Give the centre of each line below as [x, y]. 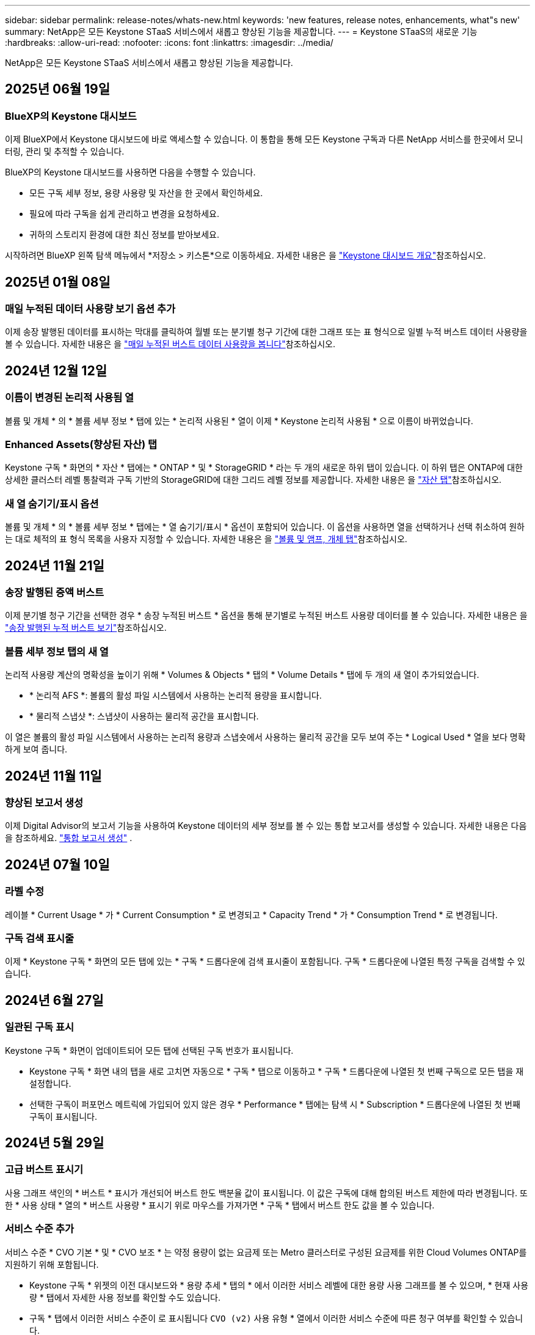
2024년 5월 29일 [55, 1142]
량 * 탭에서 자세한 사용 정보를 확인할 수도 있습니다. [125, 1297]
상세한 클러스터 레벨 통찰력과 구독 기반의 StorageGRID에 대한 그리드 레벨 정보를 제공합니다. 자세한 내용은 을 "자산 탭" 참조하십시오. [253, 480]
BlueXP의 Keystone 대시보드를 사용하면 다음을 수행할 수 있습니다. [130, 172]
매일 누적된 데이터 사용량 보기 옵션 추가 [90, 309]
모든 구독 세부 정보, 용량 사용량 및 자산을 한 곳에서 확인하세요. [146, 193]
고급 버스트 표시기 [44, 1170]
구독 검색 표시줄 [40, 938]
